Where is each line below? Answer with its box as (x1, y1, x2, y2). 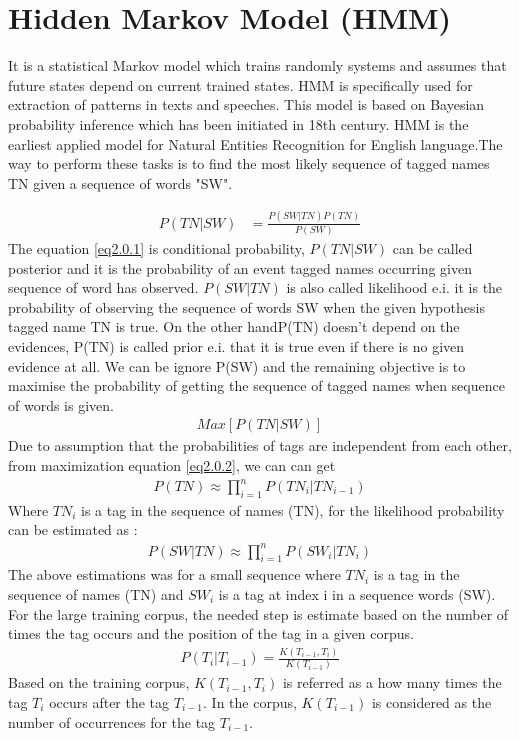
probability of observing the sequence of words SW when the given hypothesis (8, 296, 485, 317)
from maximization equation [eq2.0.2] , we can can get (8, 454, 336, 475)
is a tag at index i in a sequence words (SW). (218, 583, 496, 604)
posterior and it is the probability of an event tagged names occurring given (8, 257, 473, 278)
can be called (392, 237, 473, 258)
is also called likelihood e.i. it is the (286, 277, 503, 298)
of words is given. (8, 394, 114, 415)
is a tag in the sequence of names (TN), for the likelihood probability (81, 499, 505, 520)
